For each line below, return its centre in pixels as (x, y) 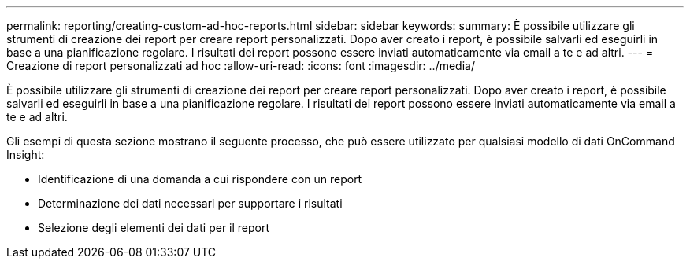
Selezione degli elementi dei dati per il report (154, 228)
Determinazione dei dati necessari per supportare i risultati (190, 203)
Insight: (26, 155)
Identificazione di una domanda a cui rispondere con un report (200, 179)
